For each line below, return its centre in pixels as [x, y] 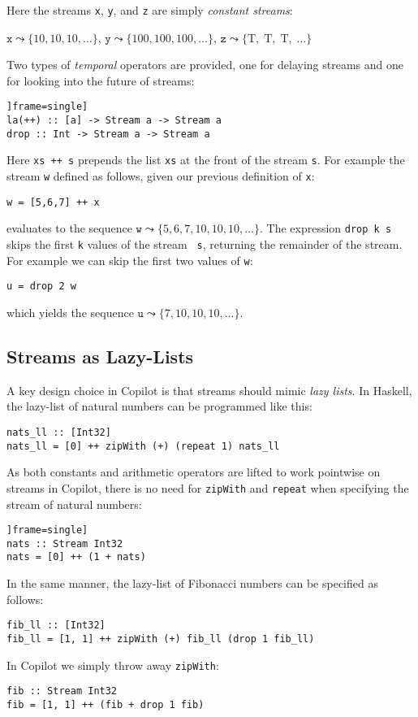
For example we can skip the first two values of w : [130, 260]
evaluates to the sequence [69, 228]
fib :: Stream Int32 [62, 691]
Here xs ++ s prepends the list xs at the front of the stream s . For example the [206, 160]
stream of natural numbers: [74, 504]
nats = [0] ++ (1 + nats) [76, 557]
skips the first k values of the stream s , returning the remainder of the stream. [205, 244]
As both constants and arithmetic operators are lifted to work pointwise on [194, 472]
